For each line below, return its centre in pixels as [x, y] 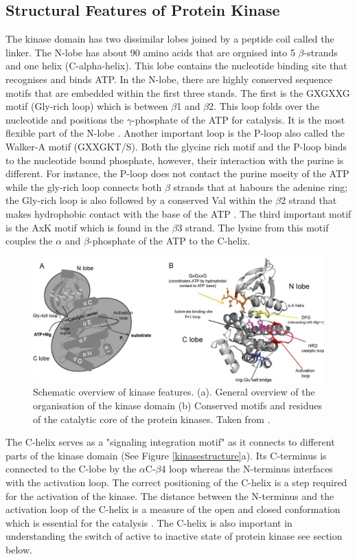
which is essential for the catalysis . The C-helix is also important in [149, 522]
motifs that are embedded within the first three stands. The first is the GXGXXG [178, 92]
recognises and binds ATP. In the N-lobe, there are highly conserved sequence [169, 79]
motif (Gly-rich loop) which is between [87, 106]
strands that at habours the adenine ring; [261, 186]
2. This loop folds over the [264, 106]
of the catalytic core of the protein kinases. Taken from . [152, 419]
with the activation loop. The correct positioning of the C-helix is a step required [176, 482]
